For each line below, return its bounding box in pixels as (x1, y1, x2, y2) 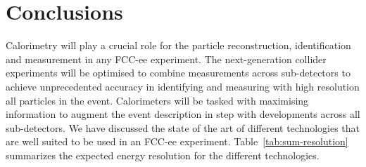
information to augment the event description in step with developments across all (6, 107, 360, 121)
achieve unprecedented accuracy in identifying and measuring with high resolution (6, 79, 360, 93)
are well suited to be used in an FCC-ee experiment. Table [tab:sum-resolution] (6, 134, 348, 149)
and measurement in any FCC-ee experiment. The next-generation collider (6, 51, 327, 66)
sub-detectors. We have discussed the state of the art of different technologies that (6, 120, 360, 135)
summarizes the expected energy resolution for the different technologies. (6, 147, 320, 162)
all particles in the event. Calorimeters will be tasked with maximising (6, 93, 309, 107)
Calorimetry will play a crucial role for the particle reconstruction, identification (6, 38, 351, 53)
